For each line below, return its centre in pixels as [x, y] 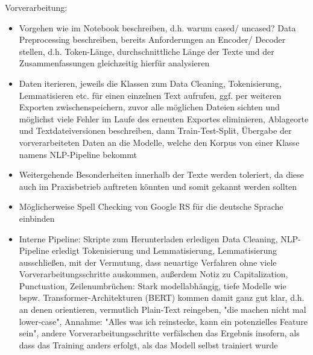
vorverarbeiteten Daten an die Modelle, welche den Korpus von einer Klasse [159, 142]
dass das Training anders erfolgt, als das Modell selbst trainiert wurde [148, 344]
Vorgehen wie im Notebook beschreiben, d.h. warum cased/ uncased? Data [157, 27]
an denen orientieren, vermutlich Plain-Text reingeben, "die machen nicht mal [163, 309]
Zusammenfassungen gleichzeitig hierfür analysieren [114, 63]
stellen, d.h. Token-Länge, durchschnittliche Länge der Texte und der [147, 51]
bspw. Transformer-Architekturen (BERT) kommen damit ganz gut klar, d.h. [162, 297]
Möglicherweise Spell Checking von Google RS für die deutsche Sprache [151, 206]
